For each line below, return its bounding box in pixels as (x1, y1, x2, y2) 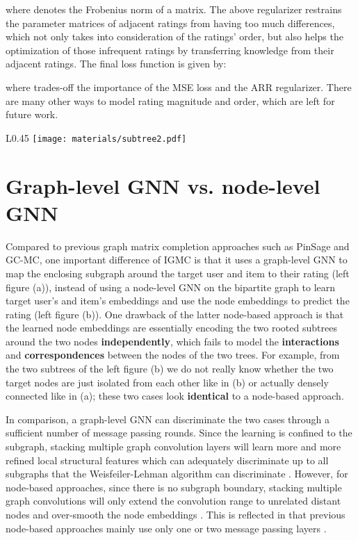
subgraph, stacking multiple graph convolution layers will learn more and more (6, 439, 341, 454)
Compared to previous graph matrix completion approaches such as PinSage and (6, 238, 350, 253)
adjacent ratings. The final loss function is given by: (6, 56, 227, 71)
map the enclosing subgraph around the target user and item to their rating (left (6, 265, 350, 280)
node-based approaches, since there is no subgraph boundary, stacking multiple (6, 480, 342, 494)
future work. (6, 107, 58, 122)
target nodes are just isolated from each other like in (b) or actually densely (6, 375, 329, 389)
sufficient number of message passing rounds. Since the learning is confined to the (6, 425, 352, 440)
